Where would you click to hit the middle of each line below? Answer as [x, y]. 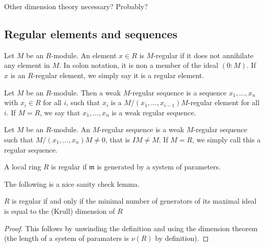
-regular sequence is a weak [142, 129]
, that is [118, 139]
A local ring [23, 167]
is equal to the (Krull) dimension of [60, 211]
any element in [27, 65]
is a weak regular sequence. [154, 112]
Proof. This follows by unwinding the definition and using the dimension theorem [131, 228]
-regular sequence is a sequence [178, 92]
